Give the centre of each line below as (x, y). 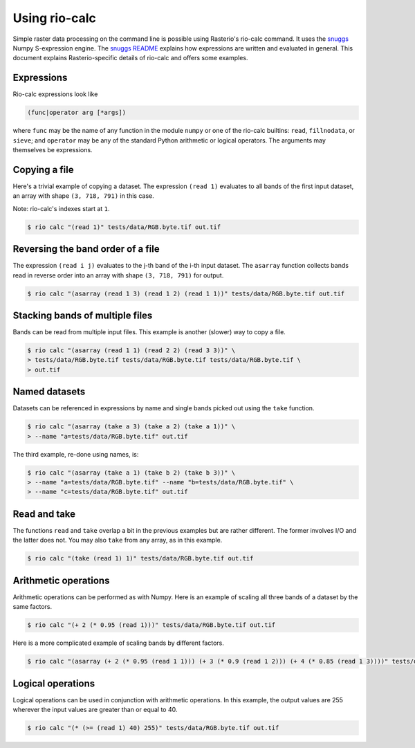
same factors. (32, 607)
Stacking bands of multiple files (83, 315)
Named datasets (49, 392)
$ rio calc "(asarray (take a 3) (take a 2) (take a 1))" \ (131, 427)
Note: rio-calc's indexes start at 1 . (61, 208)
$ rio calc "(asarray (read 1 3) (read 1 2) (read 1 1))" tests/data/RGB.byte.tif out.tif (186, 293)
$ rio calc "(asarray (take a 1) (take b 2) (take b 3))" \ (131, 473)
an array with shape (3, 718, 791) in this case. (84, 196)
